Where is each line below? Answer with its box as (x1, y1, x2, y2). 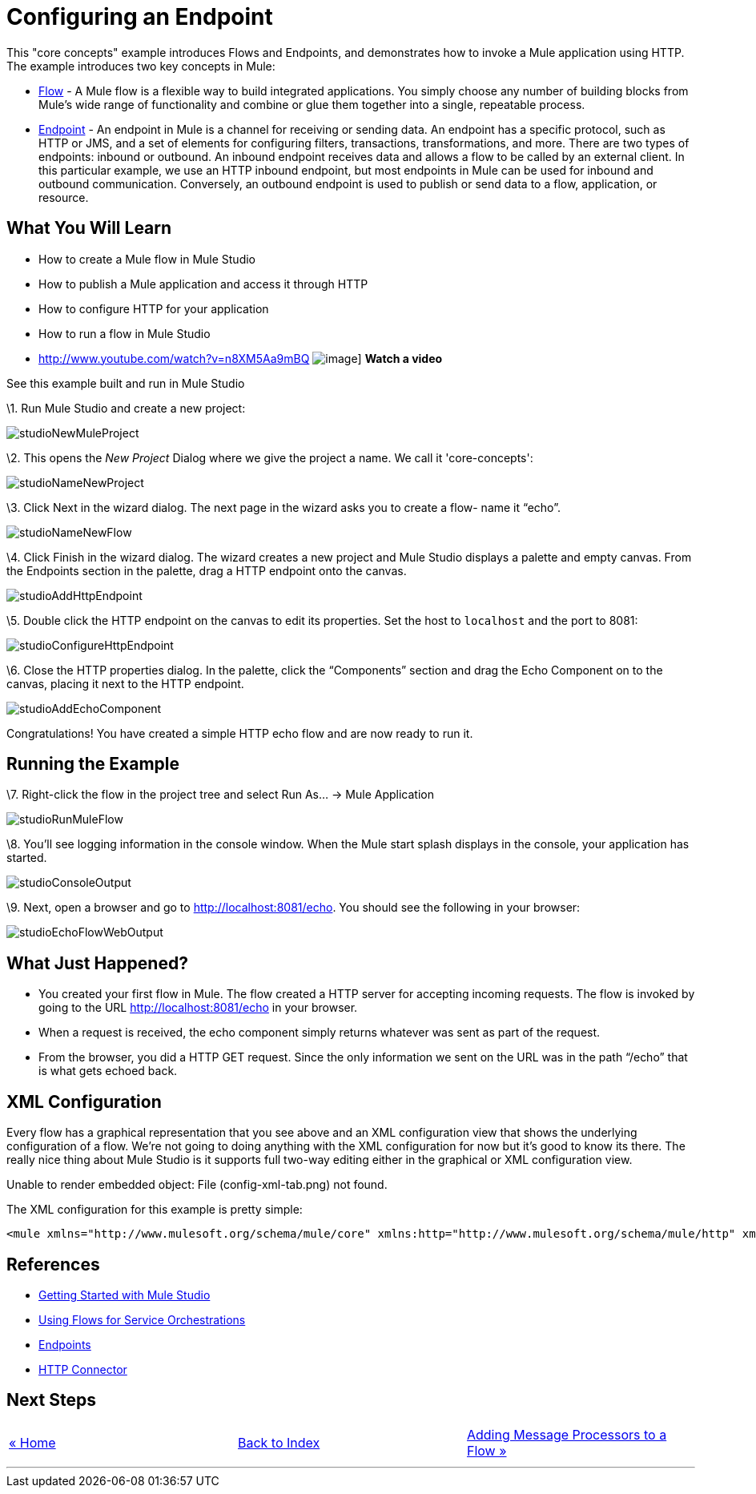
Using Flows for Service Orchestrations (38, 1312, 246, 1327)
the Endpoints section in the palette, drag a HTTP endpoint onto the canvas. (6, 563, 407, 578)
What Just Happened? (6, 952, 188, 973)
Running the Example (6, 754, 180, 775)
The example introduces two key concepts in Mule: (6, 58, 275, 73)
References (6, 1254, 100, 1275)
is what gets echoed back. (38, 1064, 178, 1078)
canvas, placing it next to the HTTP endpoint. (6, 676, 244, 691)
